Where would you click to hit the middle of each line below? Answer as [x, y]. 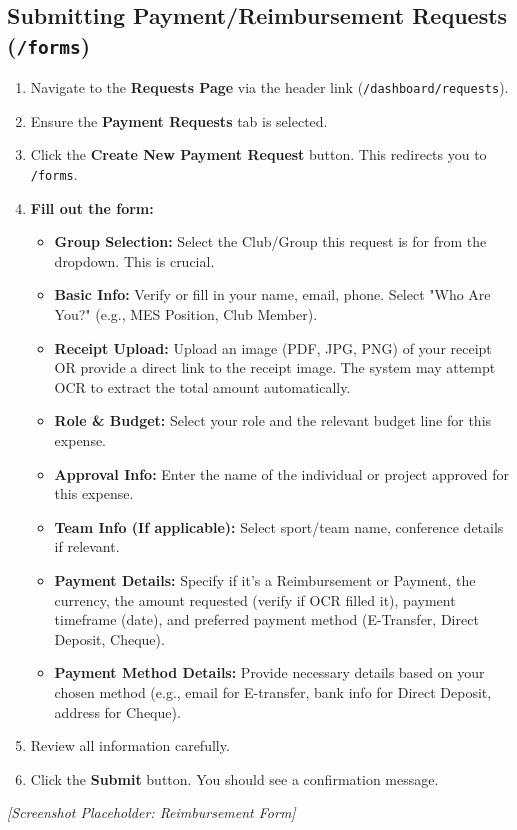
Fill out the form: [92, 207]
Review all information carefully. [130, 745]
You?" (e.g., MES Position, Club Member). [186, 314]
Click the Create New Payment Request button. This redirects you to [258, 154]
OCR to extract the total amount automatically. [202, 386]
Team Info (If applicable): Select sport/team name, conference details [279, 526]
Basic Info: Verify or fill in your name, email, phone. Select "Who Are [272, 294]
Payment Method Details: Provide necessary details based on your [269, 672]
